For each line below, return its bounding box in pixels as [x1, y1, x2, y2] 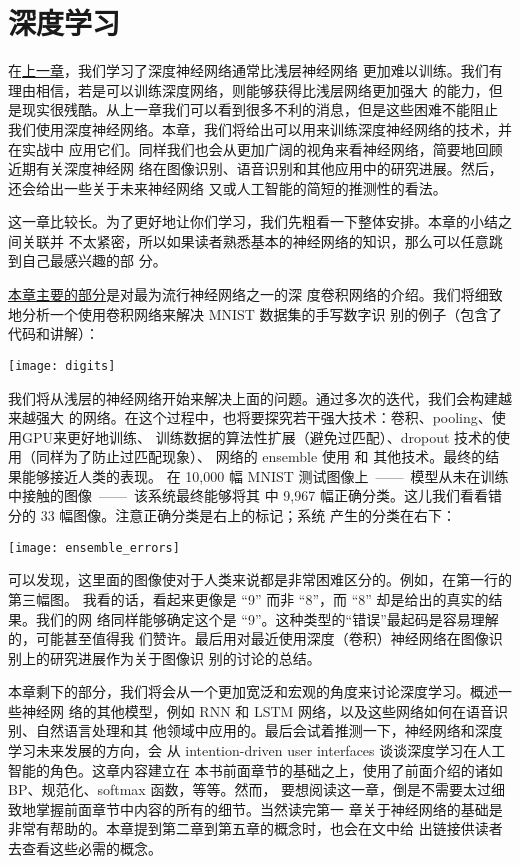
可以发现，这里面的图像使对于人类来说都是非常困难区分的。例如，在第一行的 [8, 569, 512, 590]
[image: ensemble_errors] [8, 540, 180, 555]
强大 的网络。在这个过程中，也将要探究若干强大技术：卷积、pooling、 [35, 407, 492, 428]
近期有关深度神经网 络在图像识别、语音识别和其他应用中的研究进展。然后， [8, 158, 503, 179]
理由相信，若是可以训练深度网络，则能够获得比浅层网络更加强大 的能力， [8, 79, 489, 100]
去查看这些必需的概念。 [8, 838, 162, 859]
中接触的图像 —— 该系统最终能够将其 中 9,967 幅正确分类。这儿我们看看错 [8, 485, 502, 506]
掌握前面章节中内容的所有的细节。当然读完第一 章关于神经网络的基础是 [35, 798, 503, 819]
